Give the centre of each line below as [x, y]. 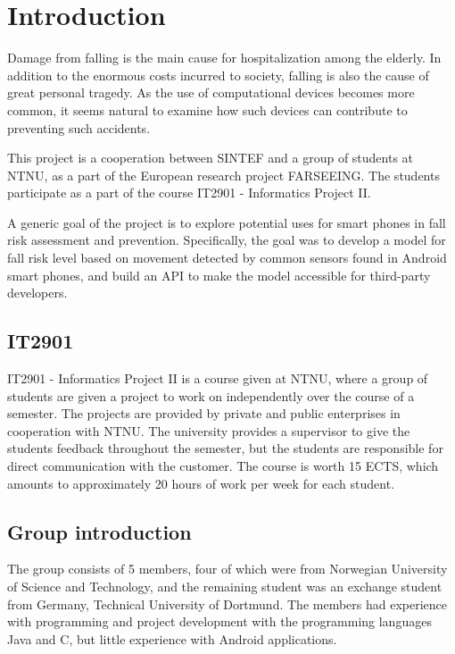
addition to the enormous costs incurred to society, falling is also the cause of [218, 75]
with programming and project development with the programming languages [219, 621]
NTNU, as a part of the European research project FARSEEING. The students [223, 175]
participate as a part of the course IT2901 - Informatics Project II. [189, 193]
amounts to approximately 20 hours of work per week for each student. [201, 483]
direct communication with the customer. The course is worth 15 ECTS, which [223, 466]
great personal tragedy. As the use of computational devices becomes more [211, 92]
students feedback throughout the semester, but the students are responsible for [225, 448]
